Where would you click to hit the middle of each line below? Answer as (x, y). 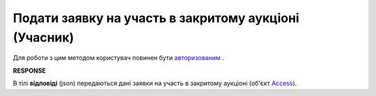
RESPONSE (30, 70)
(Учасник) (44, 37)
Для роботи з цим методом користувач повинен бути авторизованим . (118, 58)
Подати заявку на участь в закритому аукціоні (156, 18)
